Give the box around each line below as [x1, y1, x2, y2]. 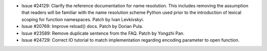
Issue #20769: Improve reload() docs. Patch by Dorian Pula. [21, 24, 143, 29]
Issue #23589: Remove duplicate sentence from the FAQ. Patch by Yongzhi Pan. [21, 30, 185, 36]
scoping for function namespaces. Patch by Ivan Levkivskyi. [21, 16, 144, 22]
